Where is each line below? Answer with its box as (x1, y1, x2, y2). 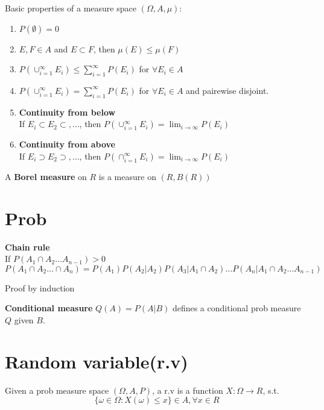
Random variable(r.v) (5, 349, 188, 373)
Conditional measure (5, 302, 93, 314)
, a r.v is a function (152, 384, 223, 396)
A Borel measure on (5, 170, 87, 182)
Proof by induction (5, 281, 75, 294)
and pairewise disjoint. (186, 84, 269, 96)
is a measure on (98, 170, 156, 182)
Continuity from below (19, 105, 116, 118)
